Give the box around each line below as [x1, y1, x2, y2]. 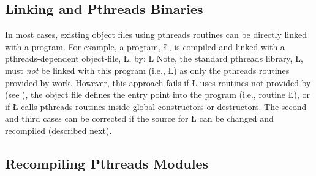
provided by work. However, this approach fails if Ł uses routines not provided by [5, 76, 311, 89]
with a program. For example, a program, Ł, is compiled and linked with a [5, 40, 285, 53]
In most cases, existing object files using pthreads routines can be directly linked [5, 28, 307, 41]
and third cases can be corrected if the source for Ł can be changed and [5, 112, 274, 125]
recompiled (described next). [5, 123, 112, 136]
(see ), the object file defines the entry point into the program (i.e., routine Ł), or [5, 88, 310, 101]
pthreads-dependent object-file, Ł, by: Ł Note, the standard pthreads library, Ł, [5, 52, 303, 65]
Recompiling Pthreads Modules [5, 153, 209, 172]
